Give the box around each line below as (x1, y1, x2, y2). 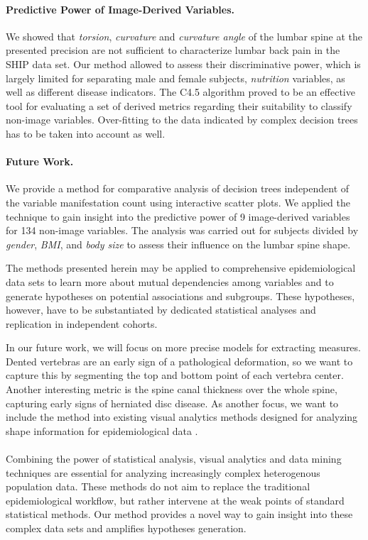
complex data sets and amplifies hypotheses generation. (6, 521, 247, 535)
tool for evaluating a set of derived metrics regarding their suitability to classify (6, 98, 352, 113)
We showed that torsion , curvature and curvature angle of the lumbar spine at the (6, 28, 363, 43)
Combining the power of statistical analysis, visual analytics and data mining (6, 451, 342, 466)
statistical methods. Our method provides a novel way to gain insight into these (6, 507, 353, 522)
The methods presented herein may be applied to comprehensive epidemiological (6, 260, 356, 275)
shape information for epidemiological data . (6, 423, 198, 438)
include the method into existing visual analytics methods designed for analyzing (6, 409, 358, 424)
